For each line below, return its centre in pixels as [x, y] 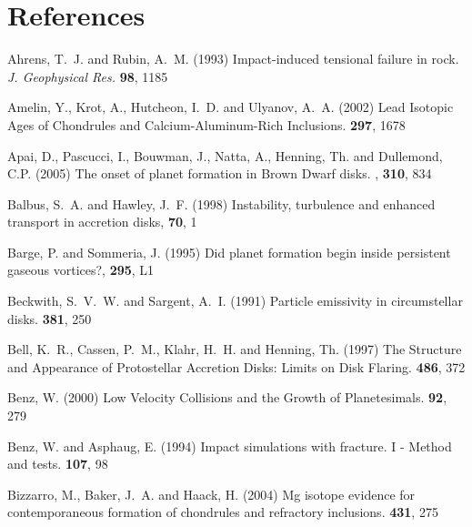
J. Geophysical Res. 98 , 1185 [88, 76]
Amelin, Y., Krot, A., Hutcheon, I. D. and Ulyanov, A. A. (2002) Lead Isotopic [231, 107]
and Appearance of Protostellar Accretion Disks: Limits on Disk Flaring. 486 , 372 [236, 366]
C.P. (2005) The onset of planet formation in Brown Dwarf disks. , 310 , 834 [220, 173]
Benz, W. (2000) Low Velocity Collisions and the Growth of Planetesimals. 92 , [227, 397]
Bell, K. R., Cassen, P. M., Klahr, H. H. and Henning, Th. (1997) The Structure [235, 349]
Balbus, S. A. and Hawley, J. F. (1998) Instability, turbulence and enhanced [221, 203]
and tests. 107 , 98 [58, 464]
